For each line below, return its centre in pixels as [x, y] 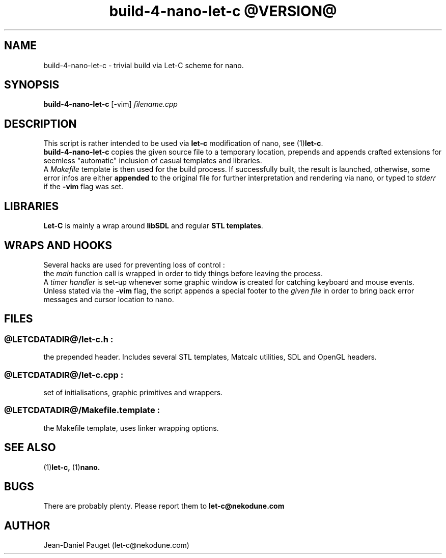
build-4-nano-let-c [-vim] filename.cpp [110, 104]
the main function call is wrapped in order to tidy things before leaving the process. [183, 273]
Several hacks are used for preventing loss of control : [134, 265]
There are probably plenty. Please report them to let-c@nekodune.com [164, 506]
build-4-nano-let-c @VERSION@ [223, 11]
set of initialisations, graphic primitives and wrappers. [133, 392]
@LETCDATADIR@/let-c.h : [59, 339]
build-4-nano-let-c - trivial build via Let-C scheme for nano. [144, 65]
